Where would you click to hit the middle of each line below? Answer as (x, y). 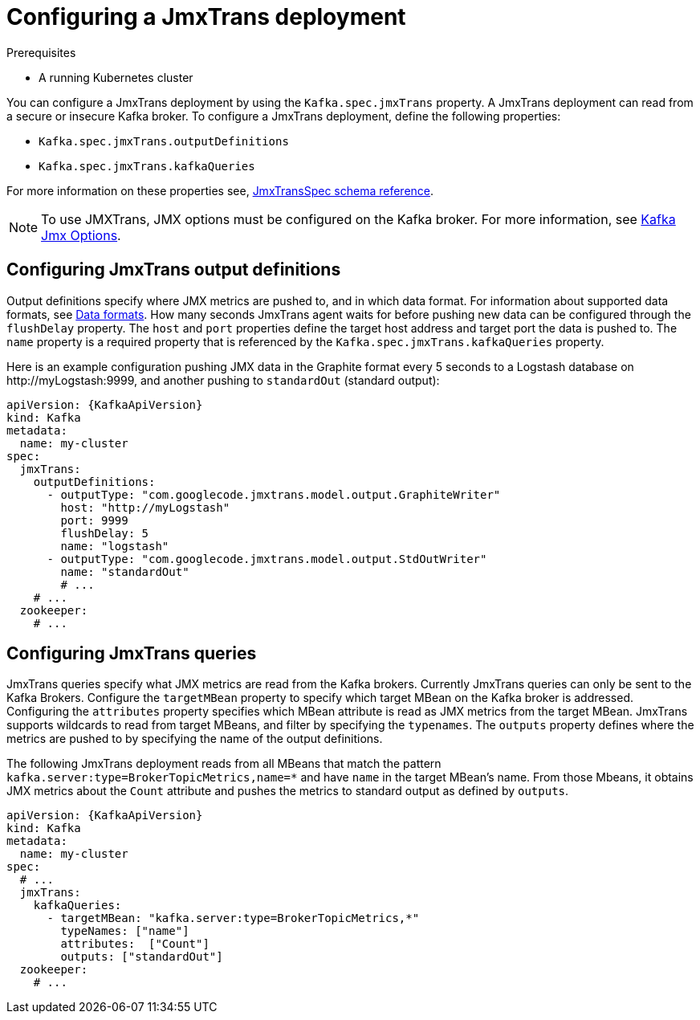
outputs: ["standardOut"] (142, 957)
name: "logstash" (115, 546)
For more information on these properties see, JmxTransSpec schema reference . (220, 190)
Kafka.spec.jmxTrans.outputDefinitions (164, 141)
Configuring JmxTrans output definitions (174, 270)
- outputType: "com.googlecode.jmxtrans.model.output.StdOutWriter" (267, 559)
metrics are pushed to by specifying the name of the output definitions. (195, 739)
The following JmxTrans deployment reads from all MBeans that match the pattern (224, 764)
